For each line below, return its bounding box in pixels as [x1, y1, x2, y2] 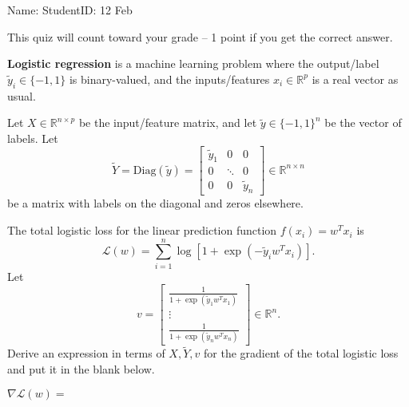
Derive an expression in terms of [7, 345, 165, 362]
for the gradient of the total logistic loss [204, 345, 399, 362]
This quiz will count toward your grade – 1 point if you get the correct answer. [7, 28, 393, 45]
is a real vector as [312, 70, 399, 87]
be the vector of [324, 114, 402, 131]
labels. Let [7, 129, 58, 146]
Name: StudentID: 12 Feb [7, 2, 133, 18]
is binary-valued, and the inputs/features [69, 70, 270, 87]
